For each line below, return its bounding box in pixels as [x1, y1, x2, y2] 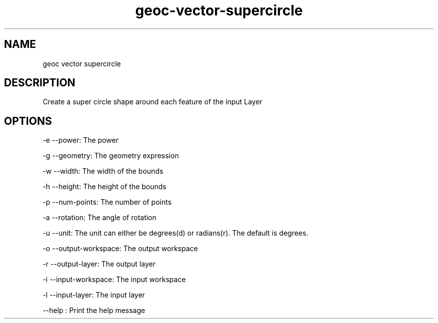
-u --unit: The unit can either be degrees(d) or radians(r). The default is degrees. [42, 229, 308, 238]
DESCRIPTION [4, 76, 75, 89]
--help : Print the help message [42, 306, 145, 315]
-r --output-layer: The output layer [42, 260, 155, 269]
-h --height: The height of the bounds [42, 182, 166, 191]
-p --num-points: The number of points [42, 198, 172, 207]
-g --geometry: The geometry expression [42, 151, 179, 160]
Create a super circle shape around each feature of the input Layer [42, 97, 262, 106]
